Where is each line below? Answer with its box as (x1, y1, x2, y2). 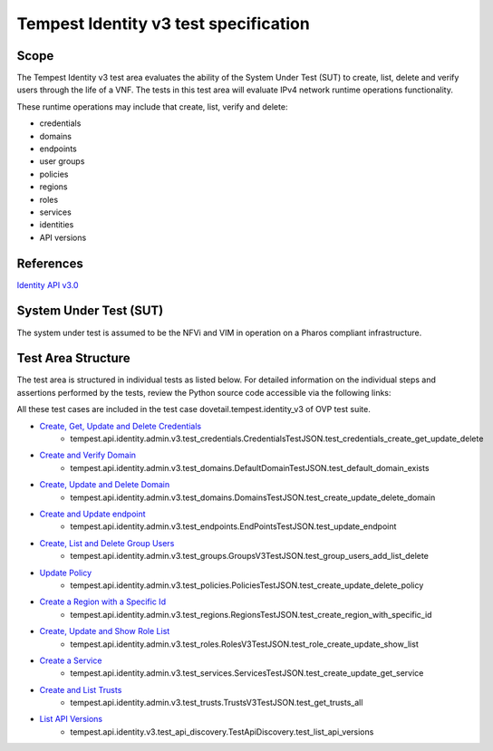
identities (39, 219, 74, 230)
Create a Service (39, 655, 102, 666)
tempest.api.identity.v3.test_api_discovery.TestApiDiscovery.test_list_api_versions (70, 726, 374, 737)
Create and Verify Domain (39, 449, 136, 461)
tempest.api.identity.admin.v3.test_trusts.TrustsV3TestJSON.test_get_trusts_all (70, 698, 363, 708)
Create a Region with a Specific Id (39, 596, 167, 607)
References (16, 255, 83, 271)
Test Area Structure (16, 351, 130, 366)
